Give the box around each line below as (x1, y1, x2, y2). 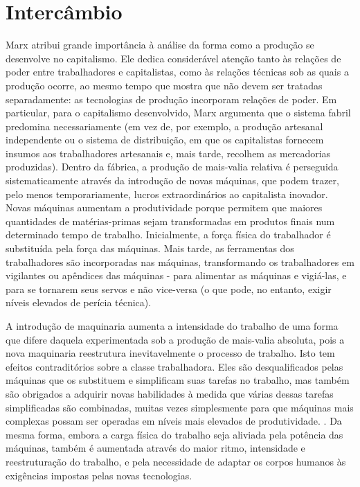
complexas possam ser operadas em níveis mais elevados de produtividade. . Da (6, 414, 342, 428)
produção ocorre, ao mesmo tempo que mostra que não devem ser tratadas (6, 78, 323, 92)
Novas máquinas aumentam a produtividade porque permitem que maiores (6, 200, 323, 215)
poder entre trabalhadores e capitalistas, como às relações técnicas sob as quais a (6, 64, 349, 79)
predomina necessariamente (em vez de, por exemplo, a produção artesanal (6, 118, 323, 133)
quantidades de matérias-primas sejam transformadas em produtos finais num (6, 213, 335, 228)
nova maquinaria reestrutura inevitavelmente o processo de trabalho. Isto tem (6, 346, 335, 360)
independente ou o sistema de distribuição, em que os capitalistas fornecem (6, 132, 324, 147)
